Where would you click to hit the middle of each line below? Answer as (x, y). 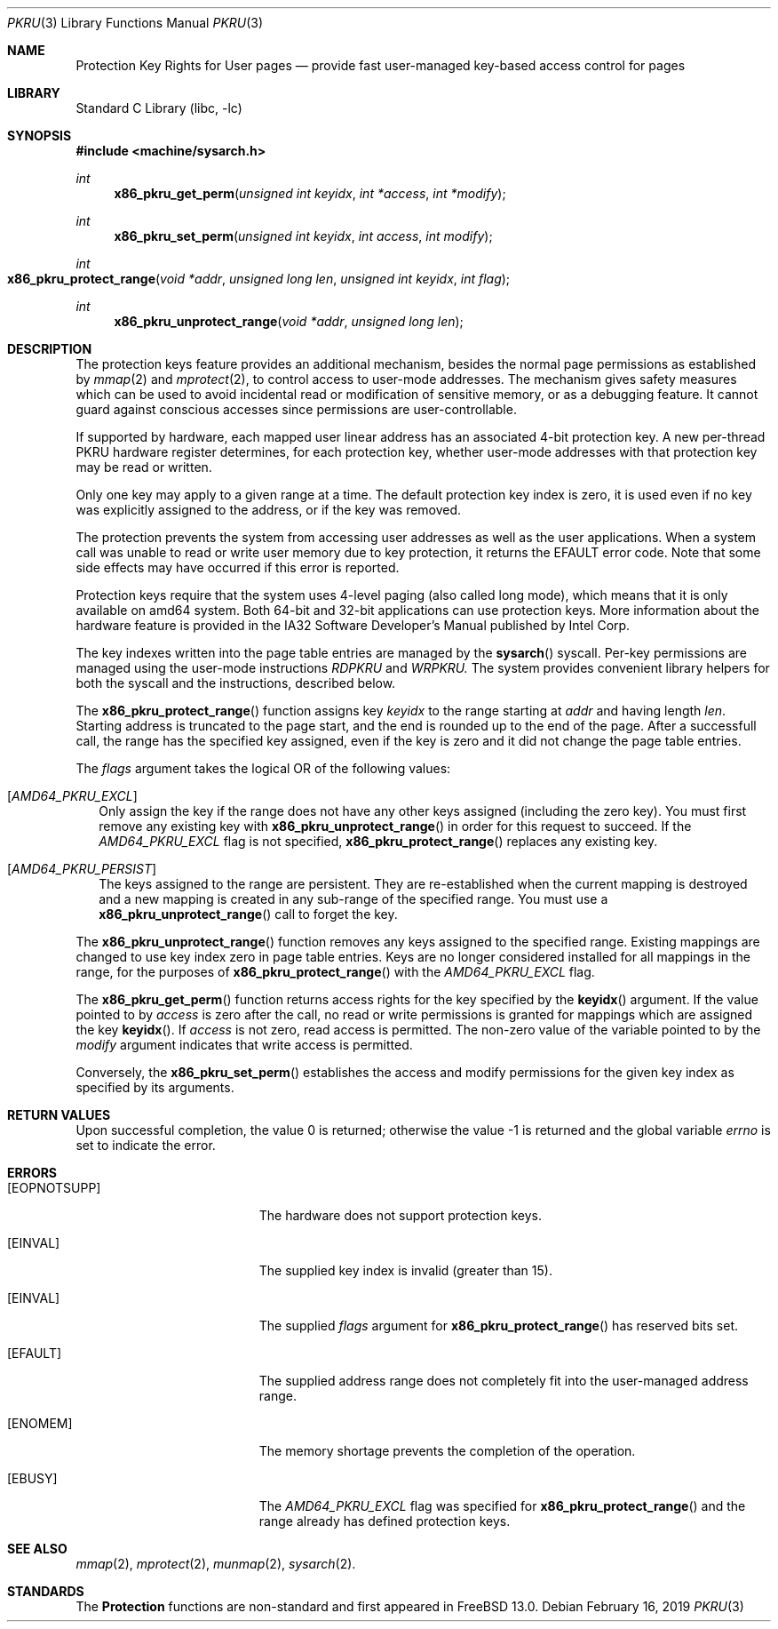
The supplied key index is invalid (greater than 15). (405, 1270)
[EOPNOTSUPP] (54, 1188)
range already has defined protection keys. (385, 1521)
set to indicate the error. (146, 1145)
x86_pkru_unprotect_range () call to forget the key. (248, 914)
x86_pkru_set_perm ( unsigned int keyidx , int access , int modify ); (303, 236)
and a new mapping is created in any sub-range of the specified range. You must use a (353, 899)
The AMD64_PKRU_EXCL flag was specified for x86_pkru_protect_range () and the (502, 1506)
